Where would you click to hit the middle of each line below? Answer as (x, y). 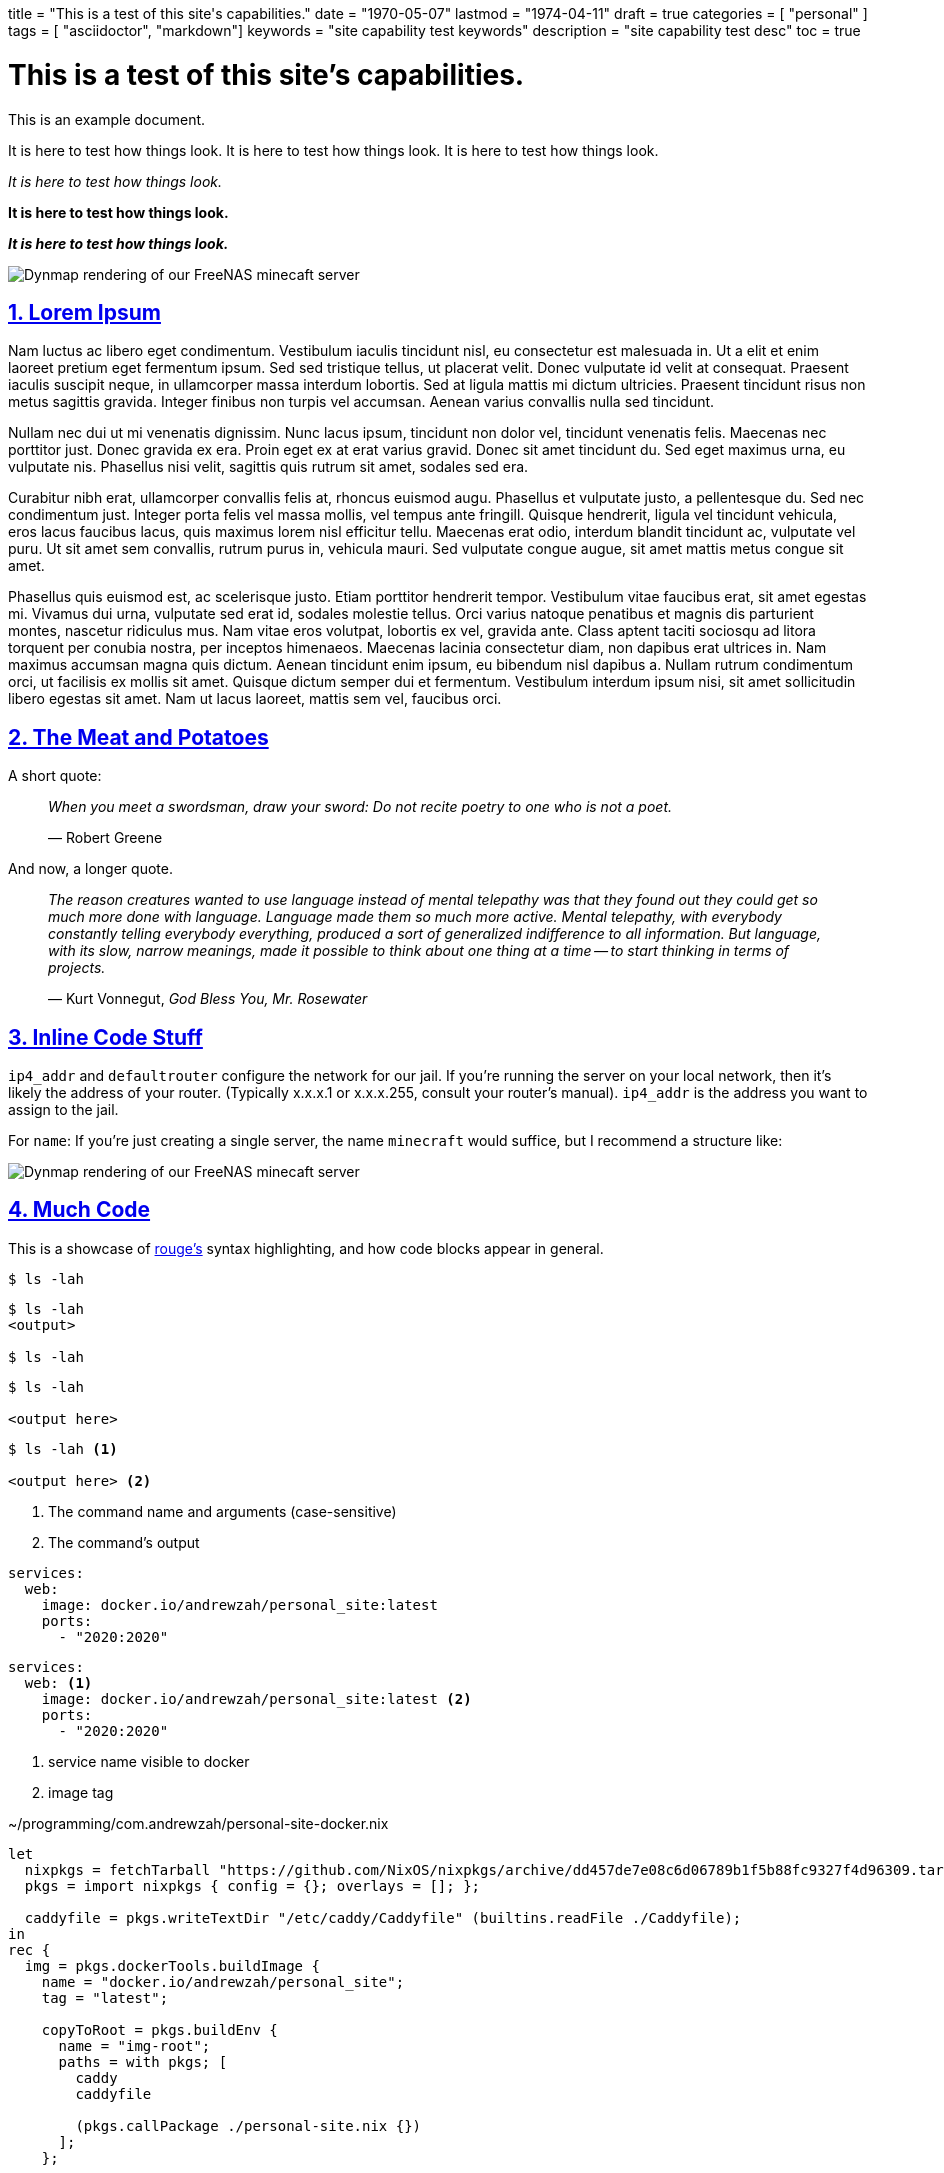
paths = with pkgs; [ (143, 2061)
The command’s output (124, 1542)
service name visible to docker (149, 1761)
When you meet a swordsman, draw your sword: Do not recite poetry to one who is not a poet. (360, 807)
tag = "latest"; (105, 1997)
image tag (81, 1792)
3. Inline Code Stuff (105, 1037)
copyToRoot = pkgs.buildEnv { (159, 2029)
